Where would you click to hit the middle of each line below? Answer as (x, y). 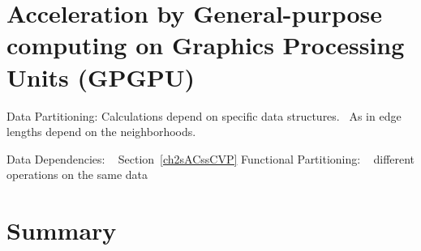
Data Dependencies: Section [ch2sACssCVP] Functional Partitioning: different (211, 158)
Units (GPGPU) (101, 77)
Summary (62, 230)
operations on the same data (77, 174)
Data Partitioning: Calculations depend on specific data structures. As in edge (204, 115)
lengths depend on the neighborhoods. (101, 132)
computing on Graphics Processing (206, 45)
